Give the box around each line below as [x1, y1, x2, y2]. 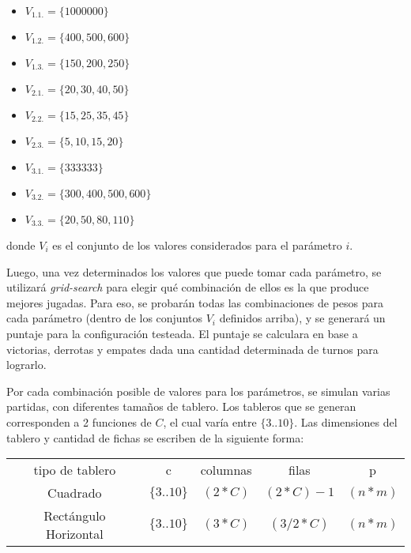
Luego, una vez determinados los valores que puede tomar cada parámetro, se [6, 263, 382, 280]
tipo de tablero [33, 461, 116, 480]
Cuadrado [47, 483, 102, 502]
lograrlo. [6, 356, 47, 373]
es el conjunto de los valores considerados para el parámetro [52, 237, 342, 253]
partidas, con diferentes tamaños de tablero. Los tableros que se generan [6, 398, 356, 415]
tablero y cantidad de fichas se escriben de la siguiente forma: [6, 429, 304, 446]
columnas [200, 461, 252, 480]
